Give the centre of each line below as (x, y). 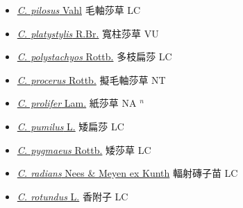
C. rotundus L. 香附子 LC (73, 196)
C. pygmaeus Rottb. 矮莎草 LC (84, 149)
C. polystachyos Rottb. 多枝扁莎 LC (94, 57)
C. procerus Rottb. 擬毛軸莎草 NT (91, 79)
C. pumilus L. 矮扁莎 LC (70, 126)
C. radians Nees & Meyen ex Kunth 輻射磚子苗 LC (127, 173)
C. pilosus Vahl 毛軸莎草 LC (79, 10)
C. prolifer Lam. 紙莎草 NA (77, 103)
